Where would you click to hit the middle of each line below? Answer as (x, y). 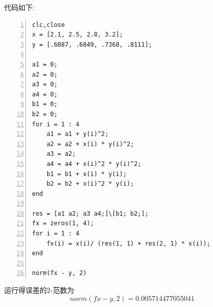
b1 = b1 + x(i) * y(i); (87, 174)
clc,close (49, 25)
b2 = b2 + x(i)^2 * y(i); (90, 184)
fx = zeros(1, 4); (63, 224)
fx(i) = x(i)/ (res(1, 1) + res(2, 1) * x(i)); (128, 243)
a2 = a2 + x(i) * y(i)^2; (90, 144)
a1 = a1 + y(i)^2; (78, 134)
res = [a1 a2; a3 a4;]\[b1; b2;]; (90, 213)
